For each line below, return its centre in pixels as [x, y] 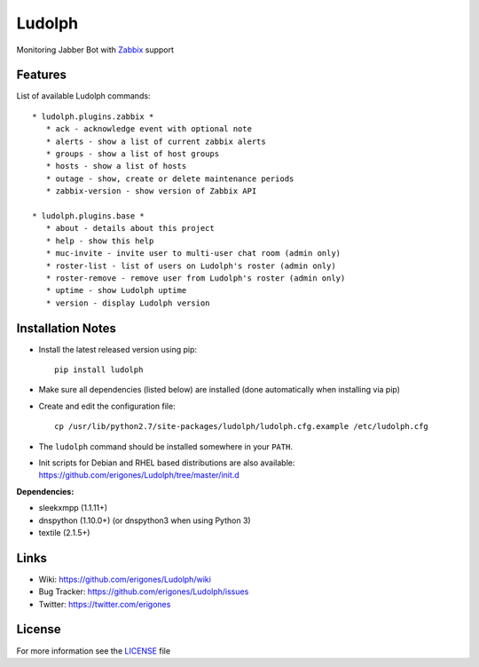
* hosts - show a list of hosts [116, 166]
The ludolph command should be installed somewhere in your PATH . [165, 446]
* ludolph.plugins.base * [89, 216]
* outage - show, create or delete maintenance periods [170, 179]
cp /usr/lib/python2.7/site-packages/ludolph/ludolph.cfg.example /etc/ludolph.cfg [242, 427]
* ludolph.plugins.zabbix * [93, 116]
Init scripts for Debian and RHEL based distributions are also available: [167, 463]
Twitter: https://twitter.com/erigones [105, 604]
